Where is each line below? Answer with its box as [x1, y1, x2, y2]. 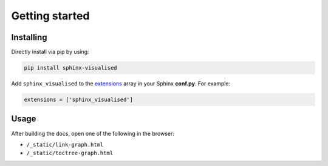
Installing [11, 32, 48, 42]
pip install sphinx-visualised [24, 64, 118, 71]
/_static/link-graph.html [26, 141, 104, 148]
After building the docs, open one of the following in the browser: [11, 130, 174, 137]
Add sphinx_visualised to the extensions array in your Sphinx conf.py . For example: [11, 80, 231, 87]
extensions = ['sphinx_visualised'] [24, 96, 134, 103]
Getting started [11, 9, 90, 22]
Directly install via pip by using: [11, 48, 89, 56]
